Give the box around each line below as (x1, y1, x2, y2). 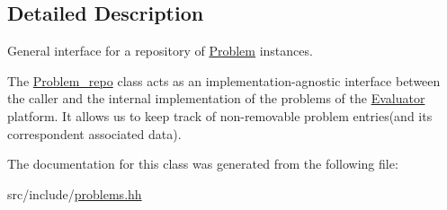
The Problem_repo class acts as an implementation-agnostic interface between (7, 71, 441, 90)
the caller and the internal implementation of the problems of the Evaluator (7, 89, 425, 108)
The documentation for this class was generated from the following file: (7, 154, 398, 173)
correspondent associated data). (7, 124, 182, 143)
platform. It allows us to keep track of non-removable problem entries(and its (7, 106, 433, 125)
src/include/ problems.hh (7, 184, 142, 203)
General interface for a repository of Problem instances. (7, 41, 313, 60)
